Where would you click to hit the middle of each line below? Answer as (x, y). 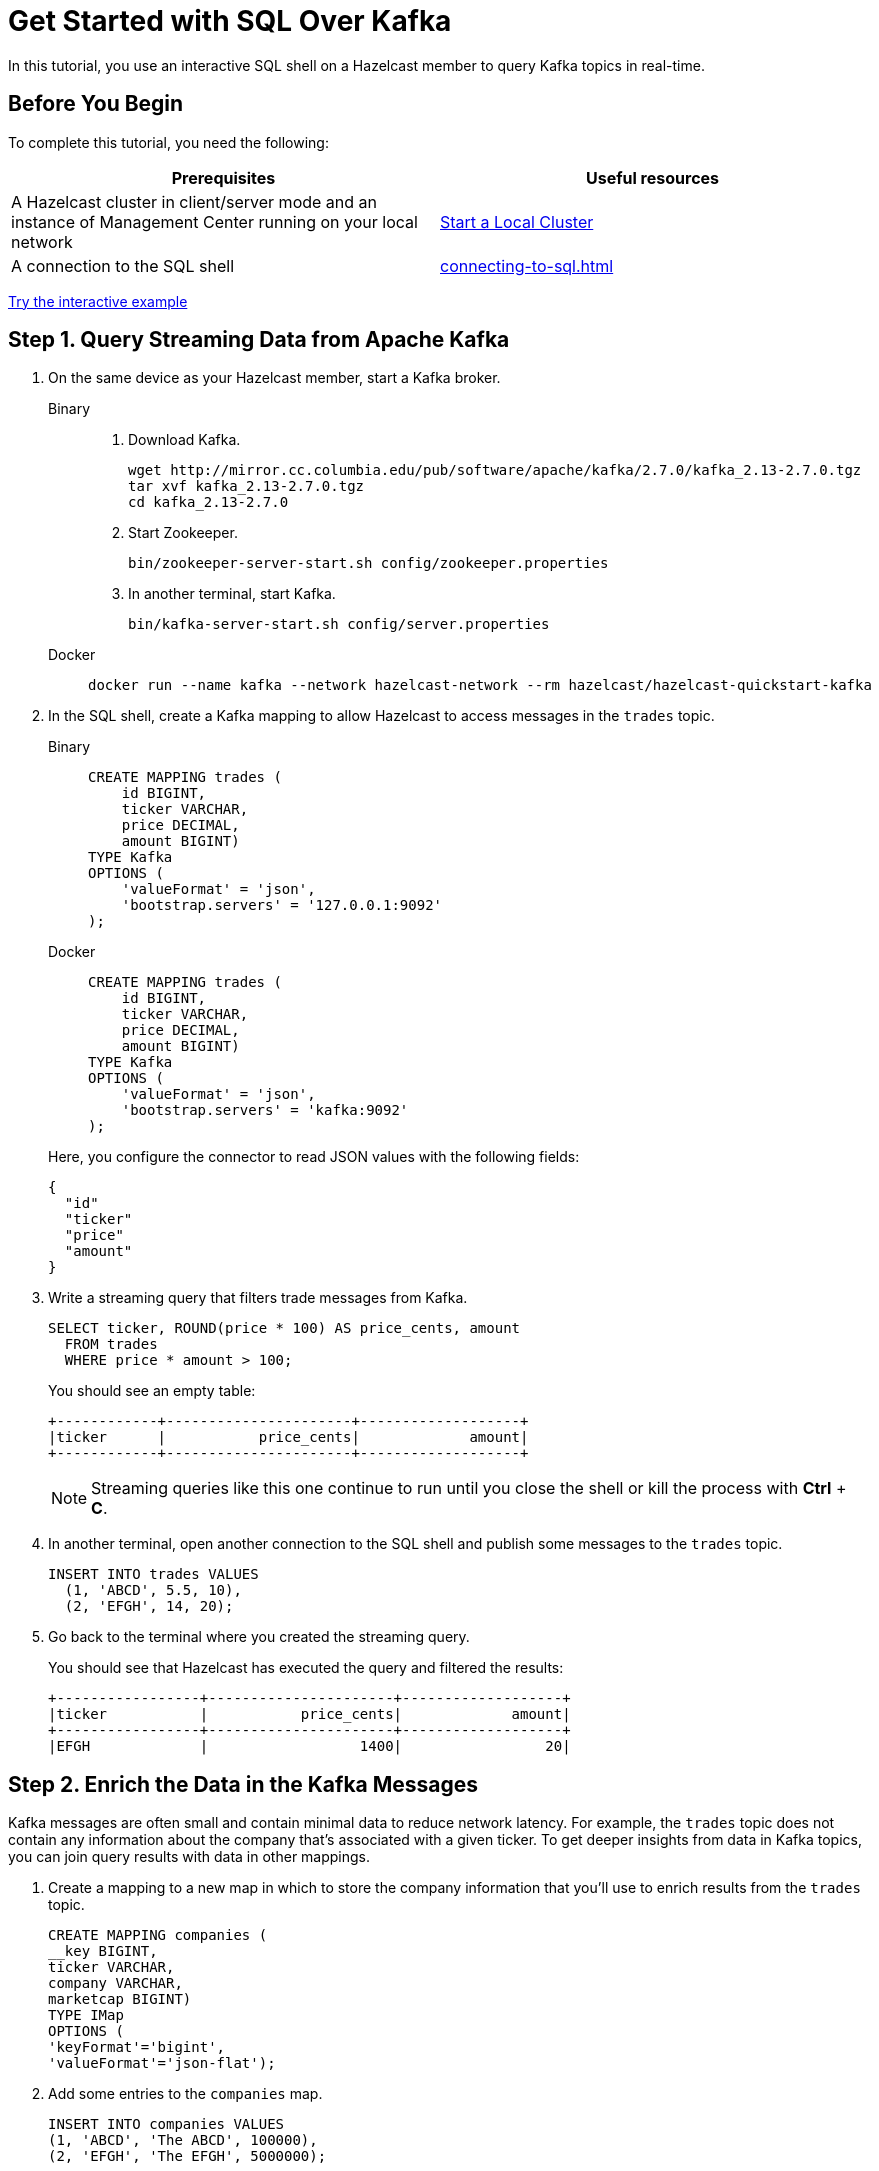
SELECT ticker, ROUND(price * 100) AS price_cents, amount (284, 1328)
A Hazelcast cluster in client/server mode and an (194, 201)
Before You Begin (96, 104)
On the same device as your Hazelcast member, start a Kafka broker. (274, 378)
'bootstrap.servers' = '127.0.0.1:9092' (282, 905)
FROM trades (111, 1344)
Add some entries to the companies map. (185, 2094)
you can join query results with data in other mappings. (189, 1857)
